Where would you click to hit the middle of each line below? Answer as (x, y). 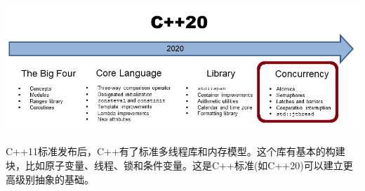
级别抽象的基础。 (54, 179)
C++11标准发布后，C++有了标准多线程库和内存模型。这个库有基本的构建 (175, 151)
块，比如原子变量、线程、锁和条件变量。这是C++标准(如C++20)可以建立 (174, 165)
